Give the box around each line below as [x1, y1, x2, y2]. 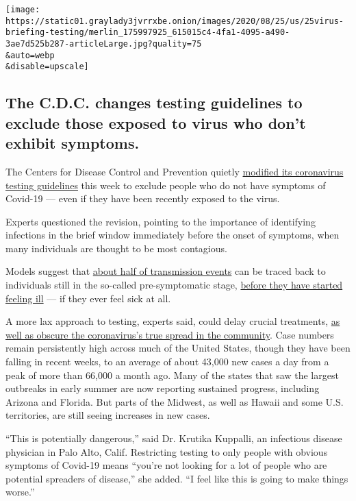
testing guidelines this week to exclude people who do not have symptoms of [5, 178, 326, 192]
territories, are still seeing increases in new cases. [5, 408, 210, 422]
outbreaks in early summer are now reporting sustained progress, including [5, 381, 320, 395]
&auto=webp [5, 50, 55, 60]
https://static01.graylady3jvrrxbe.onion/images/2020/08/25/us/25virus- [5, 16, 344, 26]
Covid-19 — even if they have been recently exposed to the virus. [5, 191, 280, 206]
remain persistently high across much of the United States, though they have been [5, 341, 351, 355]
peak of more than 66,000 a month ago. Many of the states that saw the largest [5, 367, 339, 382]
